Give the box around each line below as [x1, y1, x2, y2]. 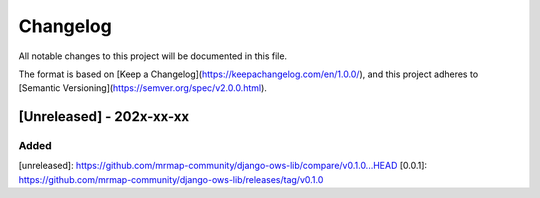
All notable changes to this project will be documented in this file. [18, 50, 288, 62]
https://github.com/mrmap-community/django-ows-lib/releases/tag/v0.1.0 [18, 173, 324, 185]
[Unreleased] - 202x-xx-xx [18, 108, 190, 125]
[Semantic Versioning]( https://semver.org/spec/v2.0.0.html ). [18, 82, 267, 94]
